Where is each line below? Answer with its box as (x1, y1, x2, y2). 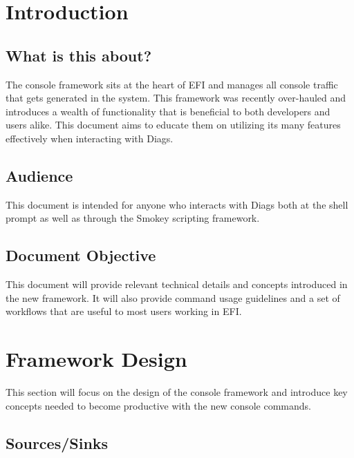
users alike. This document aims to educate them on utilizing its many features (6, 117, 341, 132)
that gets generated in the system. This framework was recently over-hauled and (6, 90, 346, 105)
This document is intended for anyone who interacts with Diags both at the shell (6, 197, 348, 211)
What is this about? (6, 44, 152, 66)
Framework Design (6, 345, 187, 373)
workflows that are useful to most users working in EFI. (6, 304, 242, 318)
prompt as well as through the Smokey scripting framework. (6, 211, 260, 225)
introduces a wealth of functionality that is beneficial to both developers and (6, 104, 330, 118)
